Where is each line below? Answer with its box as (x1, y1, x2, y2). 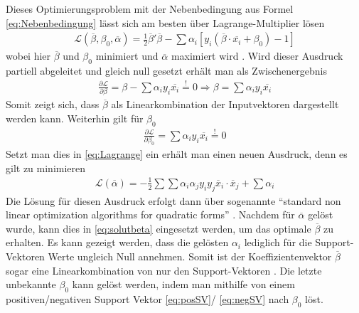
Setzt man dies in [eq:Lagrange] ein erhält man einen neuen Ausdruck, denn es (6, 147, 348, 161)
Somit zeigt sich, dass (6, 97, 100, 112)
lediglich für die (244, 235, 312, 250)
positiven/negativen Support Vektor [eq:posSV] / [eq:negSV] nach (6, 291, 289, 306)
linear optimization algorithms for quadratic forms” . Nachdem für (6, 207, 295, 222)
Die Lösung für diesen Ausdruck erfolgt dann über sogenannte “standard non (6, 193, 341, 208)
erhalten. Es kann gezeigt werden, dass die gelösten (6, 235, 229, 250)
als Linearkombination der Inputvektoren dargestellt (111, 97, 339, 112)
